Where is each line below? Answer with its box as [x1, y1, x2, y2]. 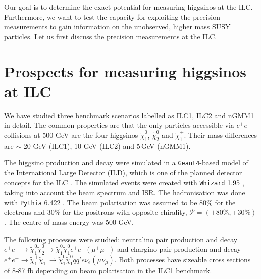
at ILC [4, 80, 51, 101]
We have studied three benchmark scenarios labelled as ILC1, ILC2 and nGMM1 [4, 110, 254, 120]
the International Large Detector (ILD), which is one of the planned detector [4, 167, 242, 177]
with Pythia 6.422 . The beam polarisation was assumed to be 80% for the [4, 197, 236, 207]
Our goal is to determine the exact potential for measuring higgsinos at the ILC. [4, 2, 253, 12]
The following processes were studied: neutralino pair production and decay [4, 234, 238, 244]
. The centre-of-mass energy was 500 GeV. [4, 217, 134, 227]
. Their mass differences [184, 129, 257, 140]
